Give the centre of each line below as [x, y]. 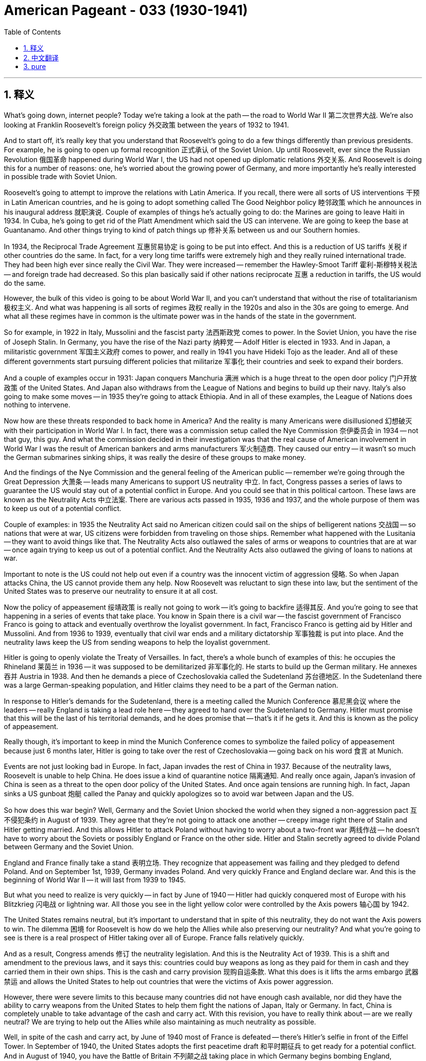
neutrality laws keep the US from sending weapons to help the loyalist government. [137, 642]
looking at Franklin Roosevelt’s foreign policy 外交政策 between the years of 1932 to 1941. [147, 125]
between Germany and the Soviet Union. [69, 846]
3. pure [35, 66]
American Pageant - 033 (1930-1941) [126, 10]
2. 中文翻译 [41, 57]
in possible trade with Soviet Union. [61, 176]
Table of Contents [33, 32]
